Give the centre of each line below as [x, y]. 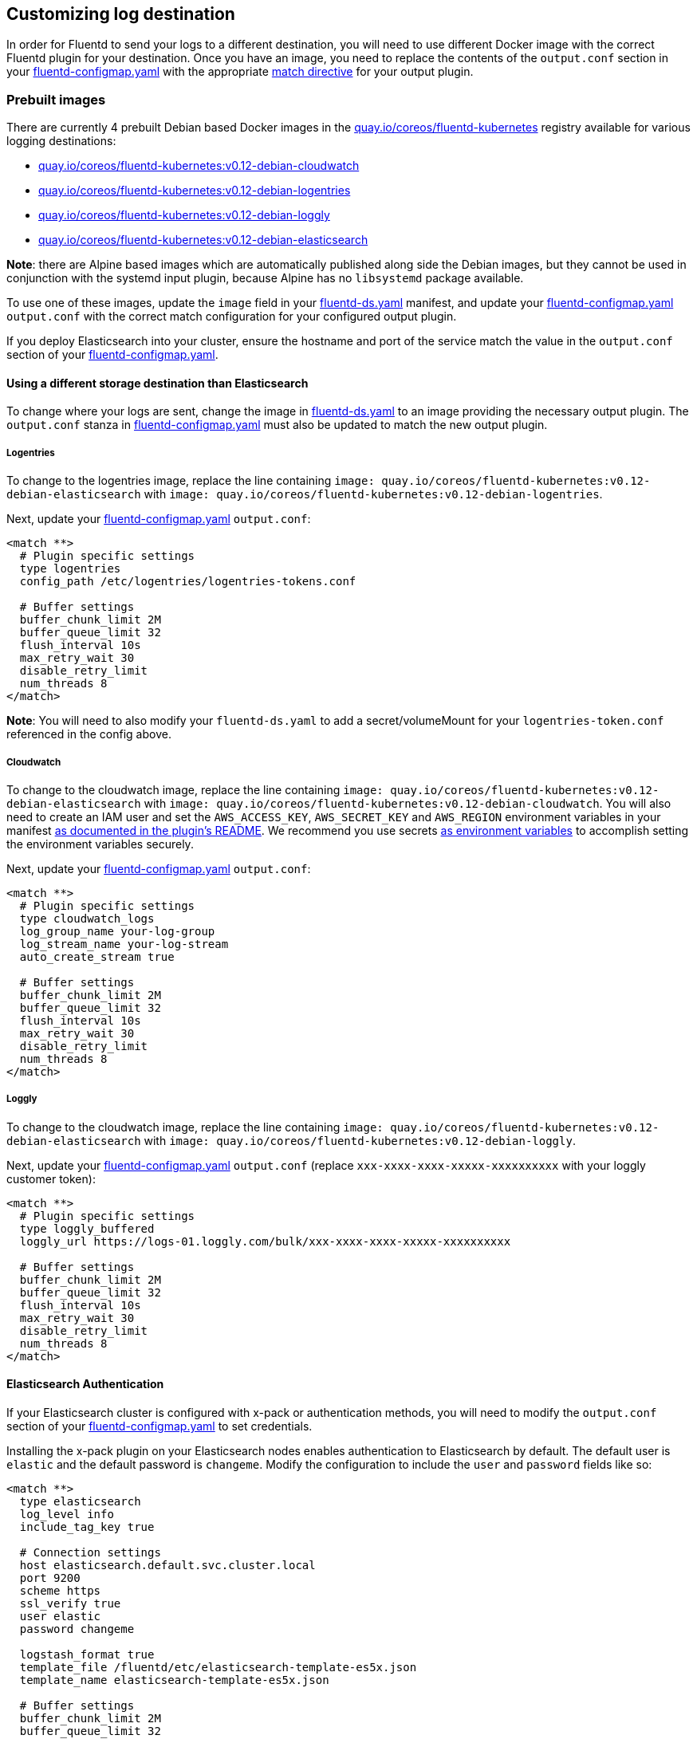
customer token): [51, 1178]
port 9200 [50, 1578]
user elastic [60, 1616]
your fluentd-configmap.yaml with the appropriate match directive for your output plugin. [240, 72]
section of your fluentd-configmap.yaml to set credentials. [159, 1426]
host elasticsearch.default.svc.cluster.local [167, 1565]
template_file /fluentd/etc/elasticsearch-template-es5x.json [218, 1667]
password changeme [77, 1629]
